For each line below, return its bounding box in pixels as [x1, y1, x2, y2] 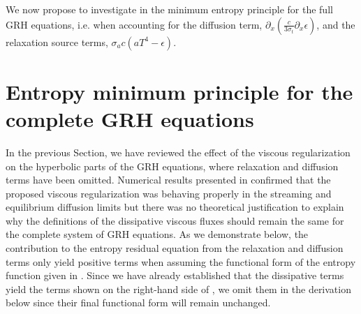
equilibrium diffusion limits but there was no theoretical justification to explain [6, 200, 344, 214]
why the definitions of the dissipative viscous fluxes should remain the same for [6, 213, 344, 227]
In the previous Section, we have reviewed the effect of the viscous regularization [6, 144, 351, 159]
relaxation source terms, [6, 34, 108, 49]
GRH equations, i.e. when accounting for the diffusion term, [6, 17, 263, 31]
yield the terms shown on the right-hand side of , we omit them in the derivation [6, 281, 351, 296]
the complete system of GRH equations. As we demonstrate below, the [6, 227, 309, 241]
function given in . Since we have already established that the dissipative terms [6, 268, 344, 283]
